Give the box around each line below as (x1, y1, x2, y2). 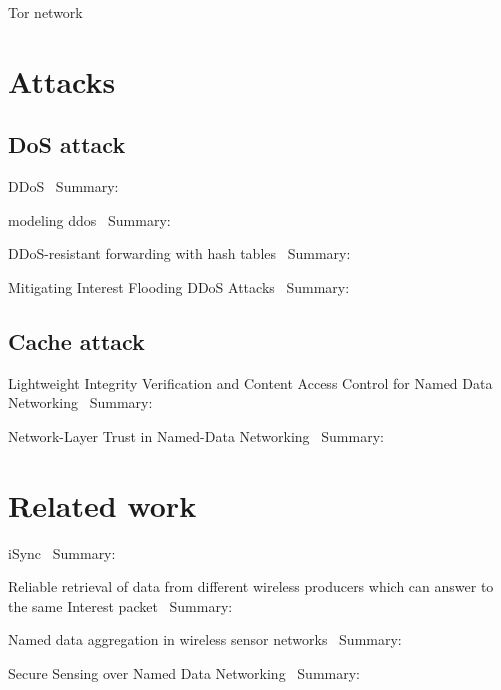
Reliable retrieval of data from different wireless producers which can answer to (8, 576, 494, 597)
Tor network (8, 2, 83, 22)
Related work (8, 484, 197, 525)
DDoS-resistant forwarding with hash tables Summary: (8, 243, 351, 264)
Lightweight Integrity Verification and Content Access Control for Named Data (8, 372, 493, 393)
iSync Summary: (8, 542, 116, 563)
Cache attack (8, 325, 145, 356)
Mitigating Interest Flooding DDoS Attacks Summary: (8, 276, 350, 297)
